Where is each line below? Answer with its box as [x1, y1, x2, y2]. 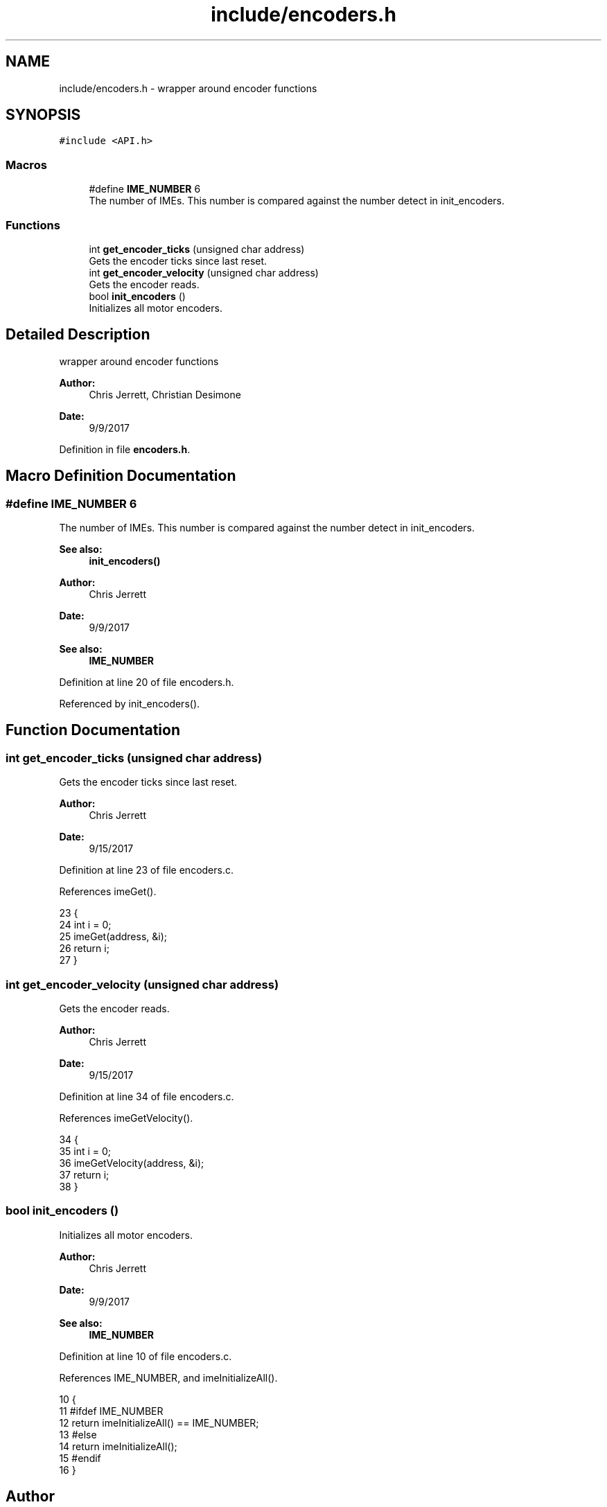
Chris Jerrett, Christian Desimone [89, 388, 241, 400]
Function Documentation [6, 721, 180, 739]
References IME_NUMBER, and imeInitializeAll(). [59, 1371, 278, 1384]
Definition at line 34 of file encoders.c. [59, 1090, 234, 1102]
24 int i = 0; [59, 919, 112, 931]
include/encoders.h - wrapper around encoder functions [59, 82, 317, 94]
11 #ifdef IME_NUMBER [59, 1404, 164, 1417]
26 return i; [59, 942, 109, 955]
